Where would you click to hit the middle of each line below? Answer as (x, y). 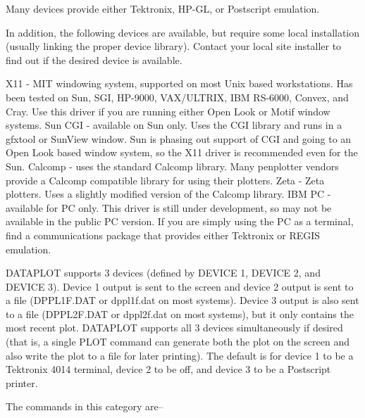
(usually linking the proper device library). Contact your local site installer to (174, 46)
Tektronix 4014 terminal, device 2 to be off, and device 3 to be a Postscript (168, 369)
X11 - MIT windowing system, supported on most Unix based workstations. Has (179, 83)
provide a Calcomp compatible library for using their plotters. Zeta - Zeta (165, 180)
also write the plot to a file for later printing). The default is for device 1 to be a (180, 355)
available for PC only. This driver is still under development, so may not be (169, 207)
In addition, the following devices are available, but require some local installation (183, 32)
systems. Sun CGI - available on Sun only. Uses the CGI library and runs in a (174, 125)
